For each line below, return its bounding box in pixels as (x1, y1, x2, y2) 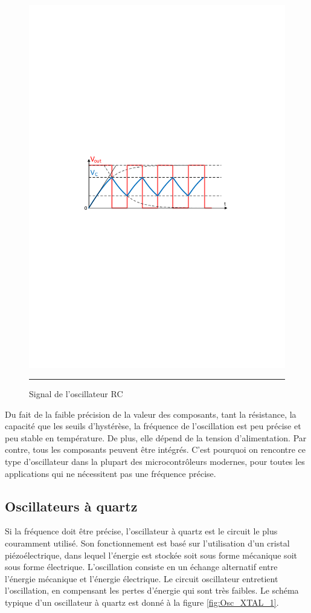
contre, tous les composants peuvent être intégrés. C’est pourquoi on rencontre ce (5, 443, 306, 456)
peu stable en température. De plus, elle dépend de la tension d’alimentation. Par (5, 431, 307, 444)
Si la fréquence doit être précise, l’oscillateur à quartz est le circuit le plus (5, 525, 278, 537)
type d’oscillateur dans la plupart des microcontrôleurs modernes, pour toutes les (5, 455, 305, 468)
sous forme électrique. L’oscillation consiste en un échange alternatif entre (5, 560, 278, 573)
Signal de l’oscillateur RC (29, 388, 123, 400)
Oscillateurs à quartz (5, 496, 138, 515)
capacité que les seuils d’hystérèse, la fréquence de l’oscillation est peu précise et (5, 420, 301, 432)
